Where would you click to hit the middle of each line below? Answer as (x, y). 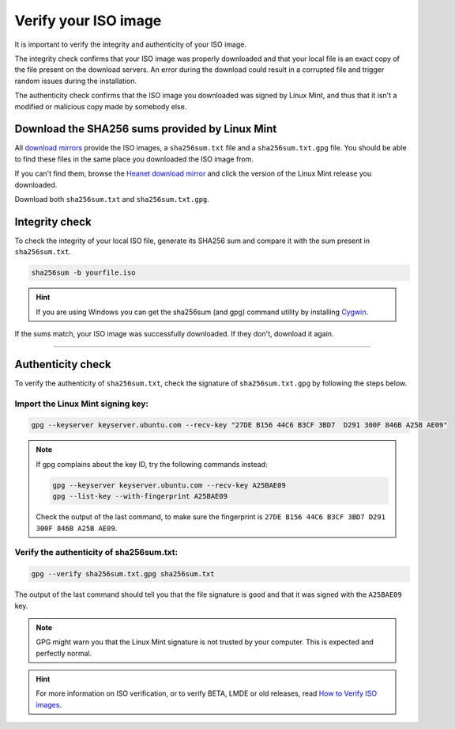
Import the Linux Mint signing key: (82, 404)
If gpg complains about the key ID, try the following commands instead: (152, 464)
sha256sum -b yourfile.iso (83, 273)
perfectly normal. (64, 653)
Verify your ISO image (88, 21)
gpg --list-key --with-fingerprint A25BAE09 (140, 496)
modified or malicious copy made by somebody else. (101, 106)
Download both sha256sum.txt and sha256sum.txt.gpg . (112, 199)
